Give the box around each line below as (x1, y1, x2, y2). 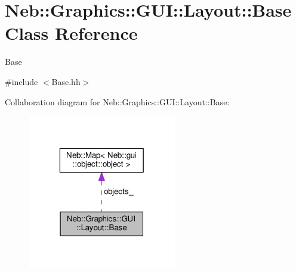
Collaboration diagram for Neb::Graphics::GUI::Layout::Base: (5, 95, 230, 108)
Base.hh (51, 75, 81, 87)
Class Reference (5, 21, 138, 45)
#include (5, 75, 38, 87)
